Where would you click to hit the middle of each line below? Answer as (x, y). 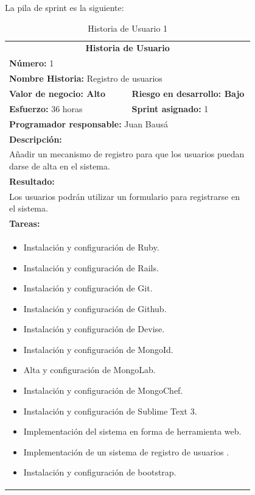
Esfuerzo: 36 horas (46, 108)
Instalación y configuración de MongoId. (98, 349)
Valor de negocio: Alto (58, 93)
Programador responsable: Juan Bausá (89, 123)
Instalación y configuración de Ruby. (91, 247)
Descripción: (36, 139)
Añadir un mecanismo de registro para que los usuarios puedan (127, 154)
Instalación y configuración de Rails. (91, 267)
